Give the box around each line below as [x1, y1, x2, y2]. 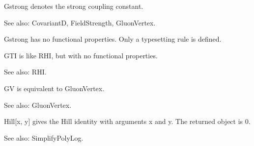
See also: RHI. [4, 67, 47, 77]
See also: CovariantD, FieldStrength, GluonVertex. [4, 17, 156, 27]
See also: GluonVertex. [4, 99, 72, 110]
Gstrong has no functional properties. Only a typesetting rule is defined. [4, 34, 222, 44]
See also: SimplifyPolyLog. [4, 132, 84, 143]
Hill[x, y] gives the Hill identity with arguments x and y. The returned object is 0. [4, 116, 251, 126]
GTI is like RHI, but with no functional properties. [4, 50, 158, 60]
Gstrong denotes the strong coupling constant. [4, 1, 143, 11]
